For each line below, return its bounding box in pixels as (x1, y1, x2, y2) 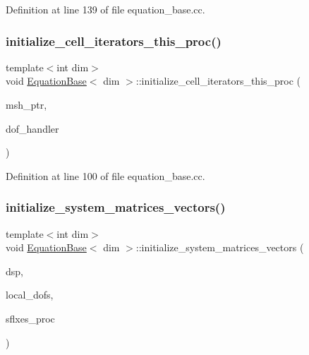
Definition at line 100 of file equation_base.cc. (6, 168, 205, 183)
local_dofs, (6, 287, 54, 302)
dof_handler (6, 121, 59, 136)
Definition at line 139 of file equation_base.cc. (6, 2, 205, 16)
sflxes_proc (6, 311, 55, 325)
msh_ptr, (6, 97, 47, 112)
